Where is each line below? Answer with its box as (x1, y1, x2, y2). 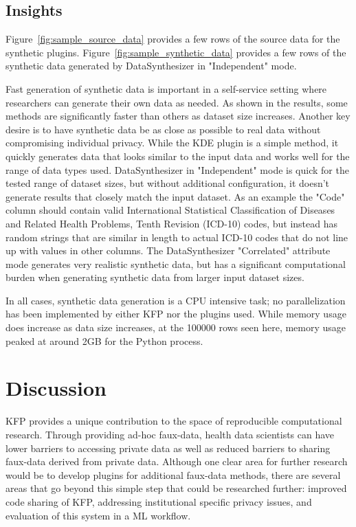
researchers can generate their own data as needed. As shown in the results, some (5, 95, 348, 109)
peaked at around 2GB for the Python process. (5, 333, 203, 348)
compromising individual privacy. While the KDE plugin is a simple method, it (5, 135, 339, 150)
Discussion (5, 374, 107, 402)
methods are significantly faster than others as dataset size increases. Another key (5, 109, 351, 123)
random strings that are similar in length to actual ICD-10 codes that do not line (5, 229, 348, 244)
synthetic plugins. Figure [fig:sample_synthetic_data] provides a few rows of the (5, 45, 346, 59)
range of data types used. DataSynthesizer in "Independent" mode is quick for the (5, 162, 349, 177)
